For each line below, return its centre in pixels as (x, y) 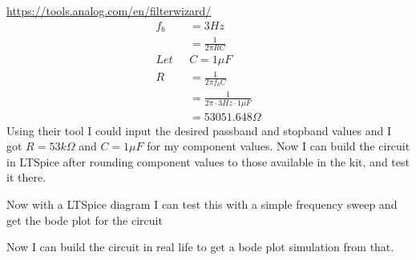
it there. (26, 177)
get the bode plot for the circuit (85, 220)
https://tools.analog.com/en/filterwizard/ (109, 10)
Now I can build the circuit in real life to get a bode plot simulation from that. (200, 247)
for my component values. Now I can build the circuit (279, 146)
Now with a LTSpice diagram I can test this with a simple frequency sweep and (202, 204)
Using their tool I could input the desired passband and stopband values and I (199, 130)
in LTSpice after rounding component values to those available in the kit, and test (208, 161)
